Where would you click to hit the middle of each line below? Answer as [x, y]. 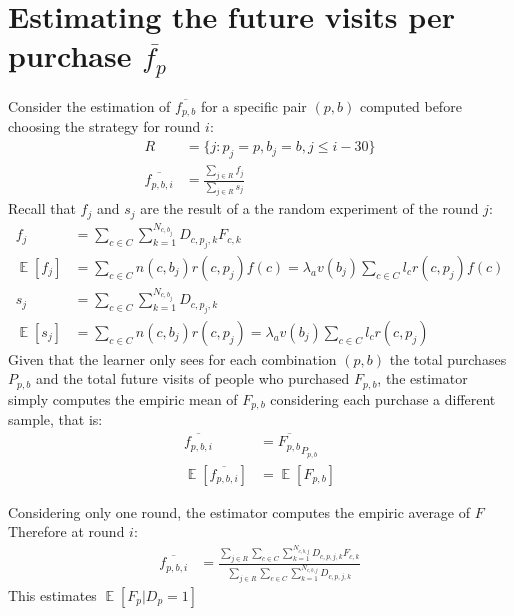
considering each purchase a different [383, 398]
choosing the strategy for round [104, 126]
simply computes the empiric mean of [123, 398]
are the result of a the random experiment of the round [309, 208]
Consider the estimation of [89, 106]
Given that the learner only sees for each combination [172, 358]
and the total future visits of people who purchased [192, 378]
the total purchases [448, 358]
